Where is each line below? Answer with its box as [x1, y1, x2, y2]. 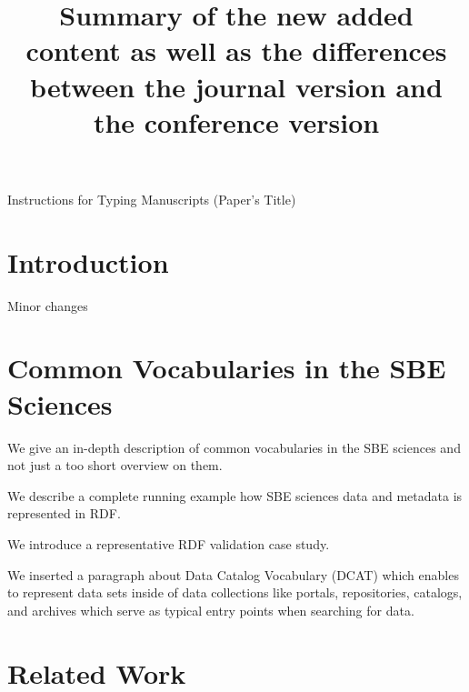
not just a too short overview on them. [7, 456, 223, 475]
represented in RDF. [7, 504, 121, 523]
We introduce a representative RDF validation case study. [7, 534, 330, 553]
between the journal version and [30, 67, 443, 105]
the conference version [93, 103, 380, 140]
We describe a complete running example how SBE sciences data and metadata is [7, 486, 463, 505]
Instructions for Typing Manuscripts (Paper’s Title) [7, 189, 296, 208]
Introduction [7, 243, 169, 280]
